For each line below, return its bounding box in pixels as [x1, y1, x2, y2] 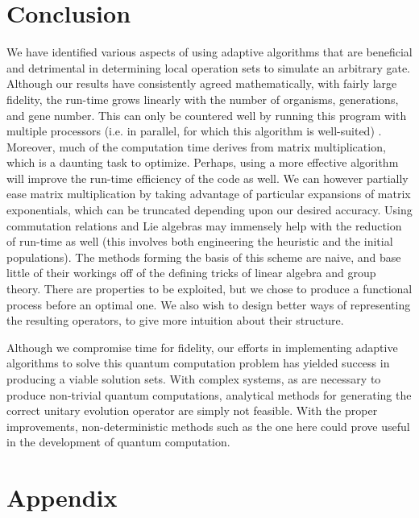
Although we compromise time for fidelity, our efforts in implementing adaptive [6, 338, 398, 355]
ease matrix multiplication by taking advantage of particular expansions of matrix [6, 185, 411, 202]
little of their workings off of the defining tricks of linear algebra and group [6, 264, 376, 281]
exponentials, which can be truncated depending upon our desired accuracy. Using [6, 201, 413, 218]
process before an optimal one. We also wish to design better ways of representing [6, 296, 411, 313]
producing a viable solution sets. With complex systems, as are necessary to [6, 371, 381, 387]
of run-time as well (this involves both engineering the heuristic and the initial [6, 233, 393, 250]
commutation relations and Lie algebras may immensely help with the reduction [6, 217, 402, 234]
